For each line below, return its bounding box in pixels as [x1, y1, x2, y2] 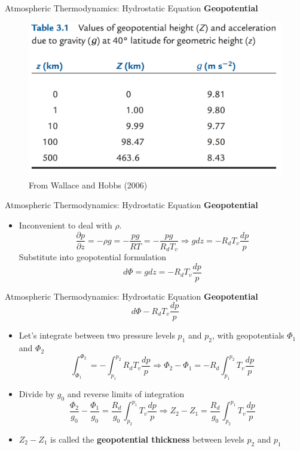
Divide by [19, 387, 55, 400]
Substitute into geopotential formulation [19, 251, 167, 263]
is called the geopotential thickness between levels [50, 433, 244, 446]
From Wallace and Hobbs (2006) [29, 178, 148, 191]
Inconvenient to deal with [19, 218, 112, 231]
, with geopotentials [212, 329, 284, 342]
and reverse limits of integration [67, 387, 185, 400]
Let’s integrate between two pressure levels [19, 329, 175, 342]
